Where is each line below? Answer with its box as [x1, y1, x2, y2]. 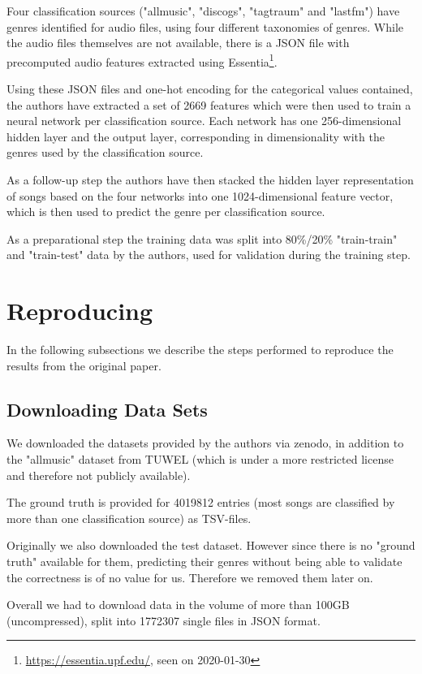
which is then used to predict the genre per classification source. [6, 203, 325, 220]
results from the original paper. [6, 356, 161, 374]
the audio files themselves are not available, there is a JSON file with [6, 34, 350, 51]
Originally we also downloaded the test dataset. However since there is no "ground [6, 537, 416, 554]
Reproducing [6, 294, 153, 327]
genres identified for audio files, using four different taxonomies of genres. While [6, 18, 404, 35]
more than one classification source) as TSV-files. [6, 509, 252, 526]
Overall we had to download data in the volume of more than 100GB [6, 596, 350, 613]
